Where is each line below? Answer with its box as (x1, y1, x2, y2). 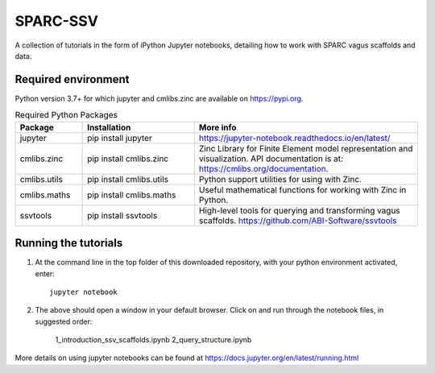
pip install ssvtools (87, 209, 158, 221)
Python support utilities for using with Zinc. (198, 173, 362, 184)
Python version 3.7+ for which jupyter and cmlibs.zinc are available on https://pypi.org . (14, 93, 304, 103)
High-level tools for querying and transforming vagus (198, 205, 400, 216)
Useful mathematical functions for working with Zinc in (198, 184, 407, 195)
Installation (87, 122, 131, 133)
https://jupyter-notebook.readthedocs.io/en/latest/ (198, 132, 391, 143)
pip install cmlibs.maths (87, 189, 176, 201)
